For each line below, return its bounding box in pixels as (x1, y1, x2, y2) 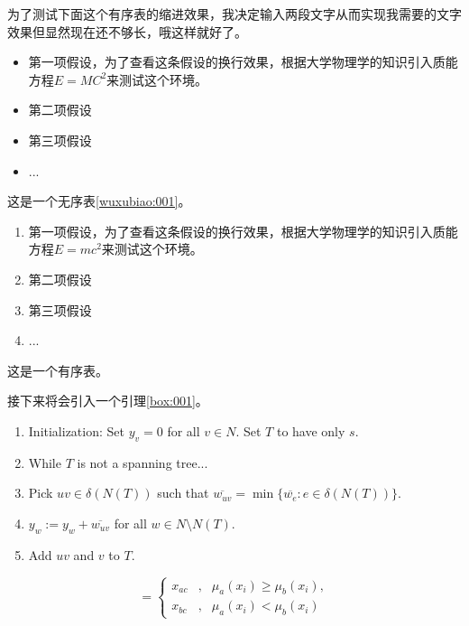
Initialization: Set (28, 421, 124, 440)
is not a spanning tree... (77, 453, 208, 472)
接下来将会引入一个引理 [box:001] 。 (7, 391, 208, 410)
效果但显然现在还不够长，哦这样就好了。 (7, 22, 247, 41)
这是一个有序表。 (7, 360, 108, 379)
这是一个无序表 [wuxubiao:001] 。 (7, 192, 191, 210)
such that (157, 483, 209, 502)
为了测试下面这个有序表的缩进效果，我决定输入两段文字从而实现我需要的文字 (7, 5, 462, 23)
